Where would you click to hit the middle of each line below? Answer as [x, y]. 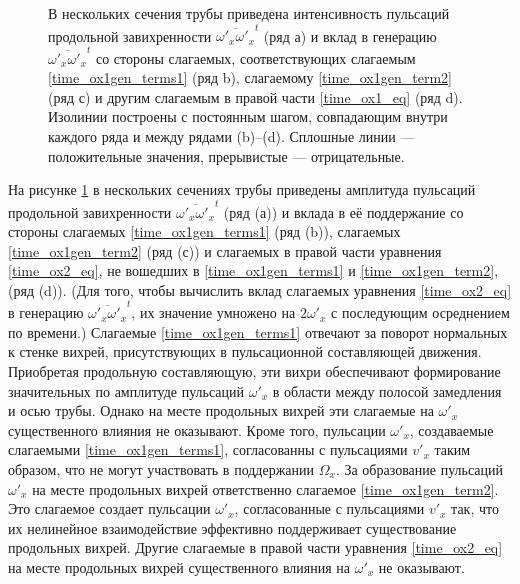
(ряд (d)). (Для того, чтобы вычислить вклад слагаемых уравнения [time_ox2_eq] [260, 289]
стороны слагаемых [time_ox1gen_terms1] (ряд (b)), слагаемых [204, 231]
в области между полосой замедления [387, 390]
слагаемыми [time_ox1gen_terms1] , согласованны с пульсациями [208, 449]
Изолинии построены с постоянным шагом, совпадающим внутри [248, 116]
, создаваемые [451, 429]
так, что [475, 508]
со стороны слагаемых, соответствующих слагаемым [255, 57]
